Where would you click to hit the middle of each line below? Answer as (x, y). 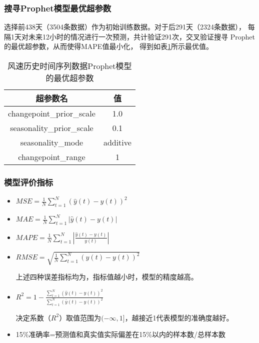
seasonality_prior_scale (52, 128)
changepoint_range (52, 157)
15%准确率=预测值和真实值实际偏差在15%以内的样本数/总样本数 (121, 334)
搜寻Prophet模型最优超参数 (58, 8)
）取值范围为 (80, 317)
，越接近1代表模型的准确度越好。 (179, 317)
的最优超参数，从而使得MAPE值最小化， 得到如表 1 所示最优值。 (109, 46)
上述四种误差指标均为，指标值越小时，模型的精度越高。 (107, 277)
